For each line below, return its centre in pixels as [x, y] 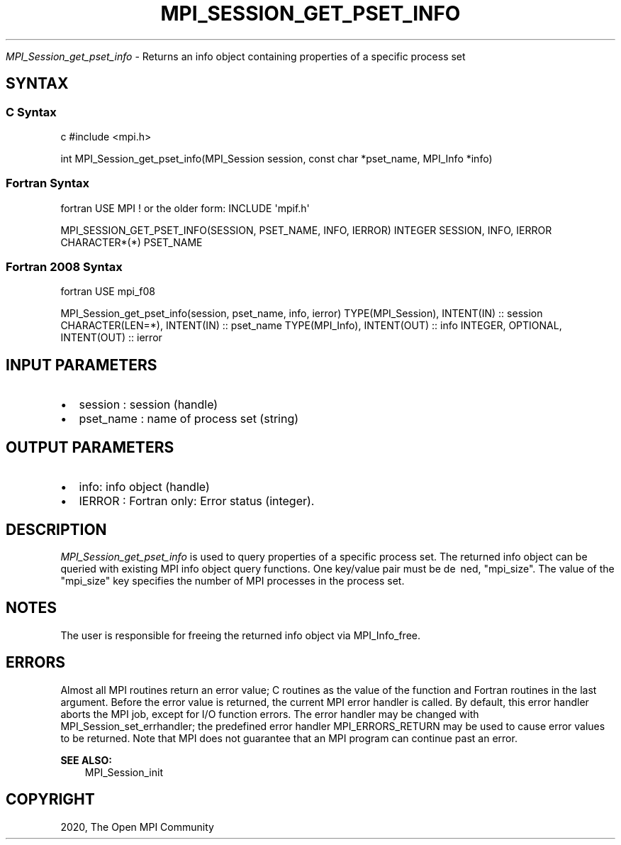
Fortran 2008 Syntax [64, 267]
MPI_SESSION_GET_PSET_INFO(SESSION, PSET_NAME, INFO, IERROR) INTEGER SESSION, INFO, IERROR [306, 230]
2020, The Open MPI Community [137, 827]
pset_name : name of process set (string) [189, 419]
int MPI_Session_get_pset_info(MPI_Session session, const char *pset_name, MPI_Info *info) [276, 158]
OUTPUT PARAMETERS [90, 447]
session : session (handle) [149, 405]
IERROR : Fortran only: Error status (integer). [197, 501]
